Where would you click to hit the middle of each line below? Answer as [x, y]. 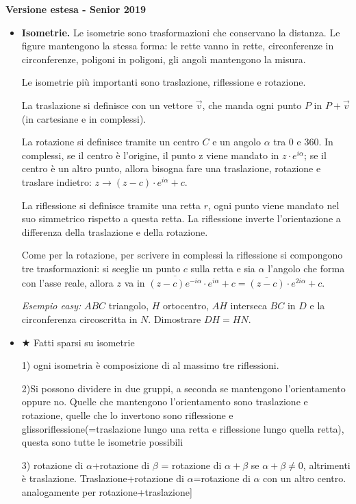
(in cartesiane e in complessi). [84, 118]
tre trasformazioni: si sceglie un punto [101, 268]
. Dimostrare [175, 319]
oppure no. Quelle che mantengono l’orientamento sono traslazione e [165, 401]
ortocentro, [186, 305]
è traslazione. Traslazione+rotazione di [103, 478]
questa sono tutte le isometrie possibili [102, 442]
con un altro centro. [305, 478]
